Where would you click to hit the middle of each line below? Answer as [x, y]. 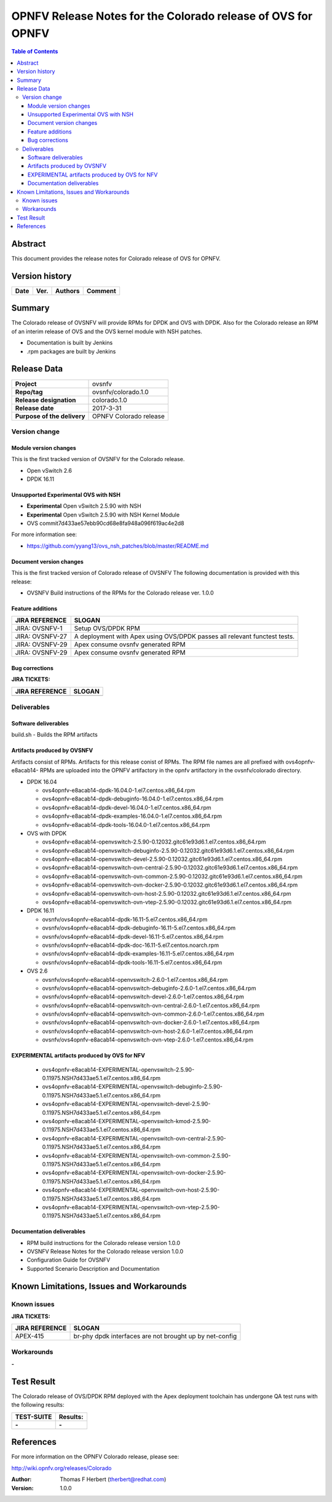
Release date [34, 408]
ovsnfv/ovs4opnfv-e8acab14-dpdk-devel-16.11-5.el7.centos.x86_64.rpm [133, 936]
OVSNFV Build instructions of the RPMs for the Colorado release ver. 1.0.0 [121, 593]
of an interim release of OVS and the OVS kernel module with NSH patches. [107, 331]
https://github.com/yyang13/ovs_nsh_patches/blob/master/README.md [118, 546]
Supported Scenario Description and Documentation [93, 1268]
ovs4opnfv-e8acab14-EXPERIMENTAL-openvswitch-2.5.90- [118, 1069]
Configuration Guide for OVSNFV [69, 1260]
